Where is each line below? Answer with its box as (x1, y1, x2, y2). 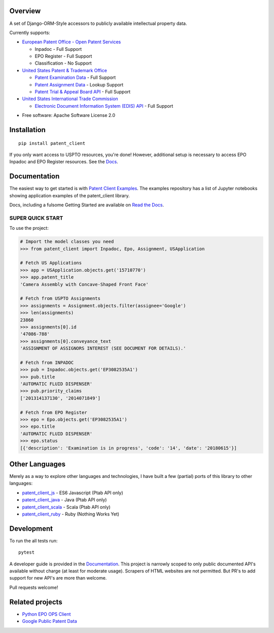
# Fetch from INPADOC (20, 359, 74, 366)
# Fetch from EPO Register (20, 409, 87, 415)
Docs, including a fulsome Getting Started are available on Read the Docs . (9, 202, 164, 208)
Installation (9, 126, 46, 134)
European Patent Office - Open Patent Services (22, 39, 121, 45)
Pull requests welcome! (9, 584, 58, 590)
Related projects (9, 597, 63, 606)
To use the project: (9, 225, 49, 231)
